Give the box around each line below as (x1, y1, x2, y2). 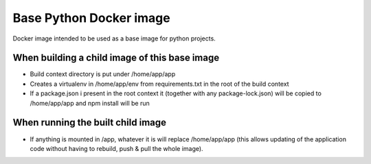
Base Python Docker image (12, 10, 171, 25)
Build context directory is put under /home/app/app (30, 70, 176, 78)
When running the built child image (12, 117, 167, 128)
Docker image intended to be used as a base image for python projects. (12, 34, 216, 43)
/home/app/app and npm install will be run (30, 99, 150, 107)
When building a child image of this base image (12, 52, 220, 64)
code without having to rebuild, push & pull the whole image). (30, 144, 203, 152)
